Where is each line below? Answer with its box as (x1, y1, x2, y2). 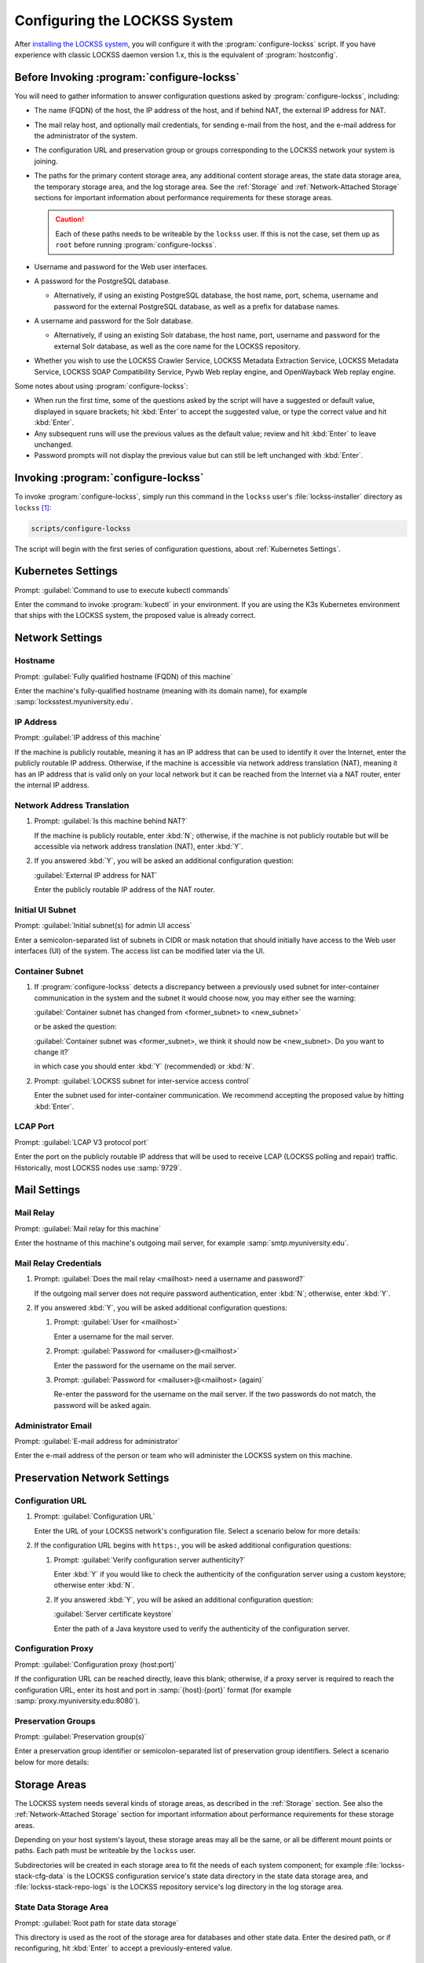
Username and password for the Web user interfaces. (34, 261, 208, 271)
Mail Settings (14, 1183, 81, 1197)
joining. (34, 156, 58, 166)
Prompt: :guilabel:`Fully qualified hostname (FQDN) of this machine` (14, 671, 233, 681)
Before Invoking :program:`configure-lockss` (14, 71, 239, 84)
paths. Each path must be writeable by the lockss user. (14, 1846, 196, 1855)
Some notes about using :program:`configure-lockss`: (14, 382, 188, 391)
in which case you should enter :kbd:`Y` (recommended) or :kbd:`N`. (34, 1062, 255, 1071)
